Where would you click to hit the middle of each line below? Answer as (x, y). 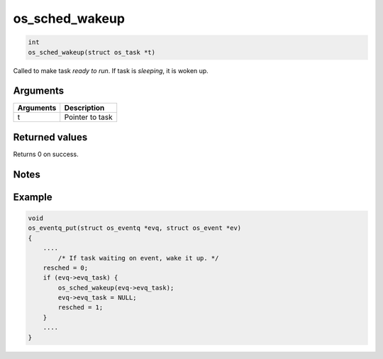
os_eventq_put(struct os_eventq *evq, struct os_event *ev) (135, 228)
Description (84, 108)
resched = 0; (66, 267)
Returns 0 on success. (46, 154)
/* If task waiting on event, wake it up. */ (138, 258)
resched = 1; (81, 308)
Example (33, 197)
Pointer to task (88, 117)
